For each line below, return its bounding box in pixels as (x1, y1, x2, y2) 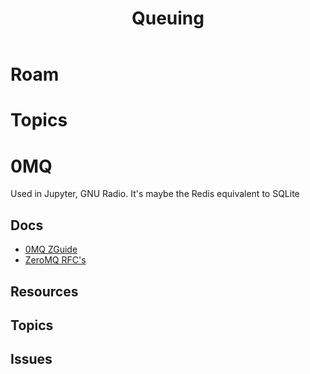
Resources (10, 283, 79, 300)
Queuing (131, 7, 205, 30)
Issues (10, 351, 53, 368)
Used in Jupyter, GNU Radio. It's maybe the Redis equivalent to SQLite (10, 188, 300, 200)
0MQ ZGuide (24, 243, 78, 256)
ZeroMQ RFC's (24, 254, 87, 266)
